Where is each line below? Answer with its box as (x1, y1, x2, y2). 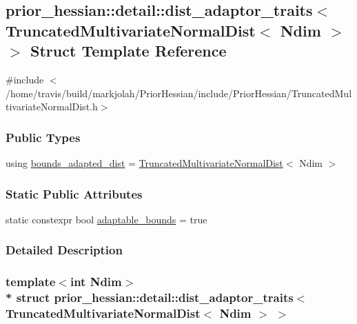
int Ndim (70, 273, 122, 290)
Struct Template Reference (30, 40, 227, 61)
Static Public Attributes (6, 185, 143, 202)
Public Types (6, 128, 81, 145)
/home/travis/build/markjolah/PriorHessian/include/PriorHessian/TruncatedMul (6, 85, 352, 100)
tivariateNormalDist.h (6, 99, 98, 114)
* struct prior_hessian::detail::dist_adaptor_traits (6, 289, 294, 306)
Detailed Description (6, 241, 123, 259)
